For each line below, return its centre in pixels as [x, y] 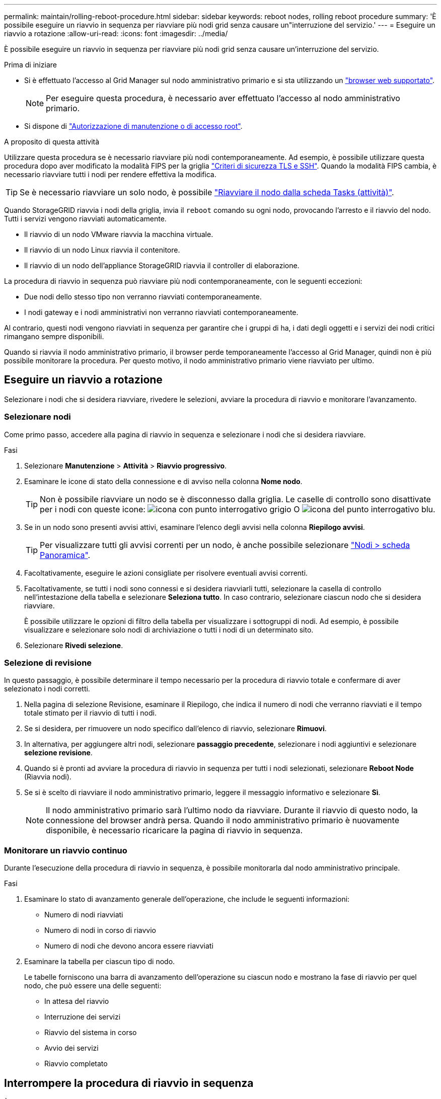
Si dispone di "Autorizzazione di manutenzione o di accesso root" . [133, 126]
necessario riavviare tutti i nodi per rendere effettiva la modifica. [110, 174]
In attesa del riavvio [77, 1001]
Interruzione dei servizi [83, 1017]
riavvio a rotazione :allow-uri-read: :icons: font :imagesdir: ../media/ [116, 33]
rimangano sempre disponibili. [54, 336]
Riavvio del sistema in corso [91, 1033]
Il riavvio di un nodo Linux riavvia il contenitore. [102, 250]
